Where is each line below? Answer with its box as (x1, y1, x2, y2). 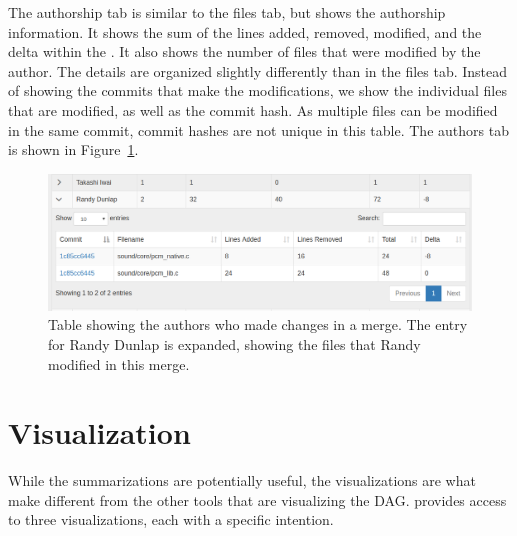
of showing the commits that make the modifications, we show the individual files (8, 80, 507, 101)
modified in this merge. (48, 353, 190, 374)
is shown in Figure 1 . (8, 139, 139, 160)
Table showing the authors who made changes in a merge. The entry (48, 314, 468, 335)
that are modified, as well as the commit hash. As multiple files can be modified (8, 99, 498, 120)
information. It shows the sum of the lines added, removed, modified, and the (8, 21, 482, 42)
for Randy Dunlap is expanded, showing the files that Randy (48, 333, 421, 354)
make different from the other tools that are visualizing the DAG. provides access (8, 489, 507, 510)
